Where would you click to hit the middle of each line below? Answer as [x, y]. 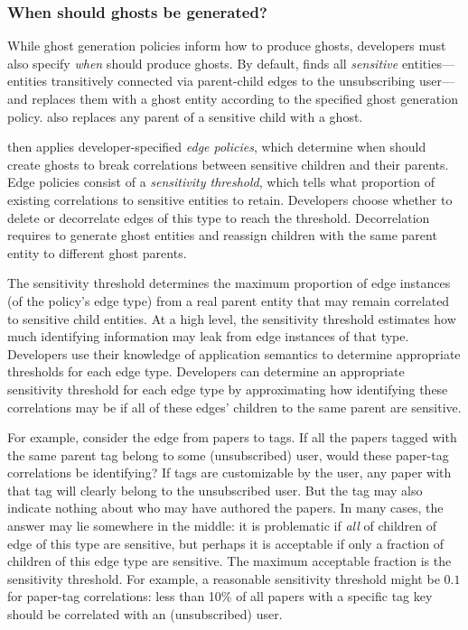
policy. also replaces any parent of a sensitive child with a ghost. [185, 116]
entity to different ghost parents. [97, 252]
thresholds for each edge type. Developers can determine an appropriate [206, 371]
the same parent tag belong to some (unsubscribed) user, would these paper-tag [228, 454]
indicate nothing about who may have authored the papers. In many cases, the [225, 508]
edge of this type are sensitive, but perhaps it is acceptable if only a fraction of [226, 543]
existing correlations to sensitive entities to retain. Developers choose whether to [230, 199]
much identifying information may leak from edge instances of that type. [208, 336]
